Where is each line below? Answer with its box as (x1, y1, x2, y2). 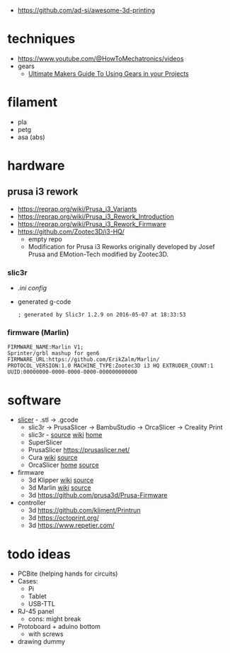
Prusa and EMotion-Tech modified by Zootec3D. (28, 250, 169, 258)
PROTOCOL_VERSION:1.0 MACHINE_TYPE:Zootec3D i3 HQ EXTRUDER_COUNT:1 (7, 362, 214, 370)
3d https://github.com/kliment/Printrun (28, 506, 141, 515)
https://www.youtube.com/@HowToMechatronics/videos (17, 54, 184, 62)
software (7, 392, 62, 408)
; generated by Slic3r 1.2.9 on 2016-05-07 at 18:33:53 (17, 312, 186, 319)
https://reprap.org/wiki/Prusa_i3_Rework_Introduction (17, 212, 175, 221)
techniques (7, 31, 76, 47)
